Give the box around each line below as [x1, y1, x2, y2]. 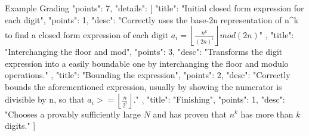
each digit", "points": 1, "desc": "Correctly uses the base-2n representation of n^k [5, 13, 299, 26]
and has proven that [153, 107, 227, 120]
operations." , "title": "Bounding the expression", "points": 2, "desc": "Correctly [5, 69, 291, 81]
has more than [240, 107, 293, 120]
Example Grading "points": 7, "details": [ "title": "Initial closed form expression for [5, 2, 304, 14]
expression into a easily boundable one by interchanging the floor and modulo [5, 57, 289, 69]
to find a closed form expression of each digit [5, 28, 169, 41]
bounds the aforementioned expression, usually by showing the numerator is [5, 80, 282, 92]
